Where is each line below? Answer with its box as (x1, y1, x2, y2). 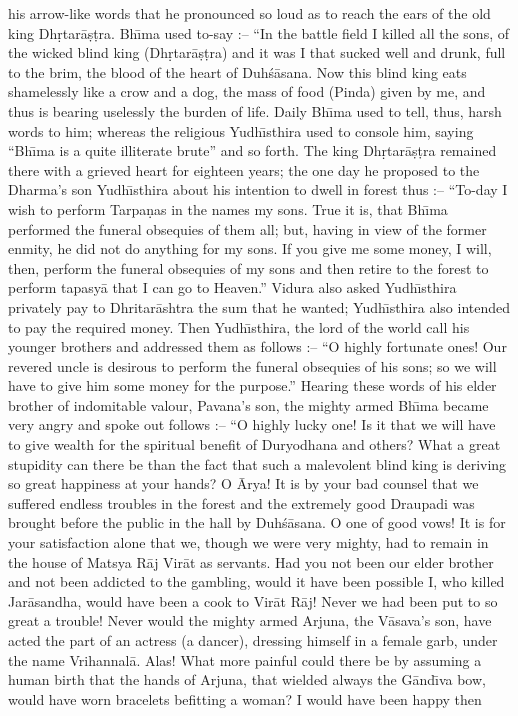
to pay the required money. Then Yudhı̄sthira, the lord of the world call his (8, 316, 470, 337)
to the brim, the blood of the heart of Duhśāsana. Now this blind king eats (8, 61, 467, 82)
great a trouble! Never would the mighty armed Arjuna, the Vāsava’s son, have (8, 610, 492, 631)
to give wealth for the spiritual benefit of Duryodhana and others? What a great (8, 434, 501, 455)
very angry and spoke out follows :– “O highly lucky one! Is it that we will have (8, 414, 496, 435)
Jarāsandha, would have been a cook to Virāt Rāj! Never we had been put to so (8, 590, 498, 611)
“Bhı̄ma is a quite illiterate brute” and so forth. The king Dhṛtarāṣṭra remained (8, 140, 497, 161)
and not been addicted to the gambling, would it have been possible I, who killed (8, 571, 505, 592)
